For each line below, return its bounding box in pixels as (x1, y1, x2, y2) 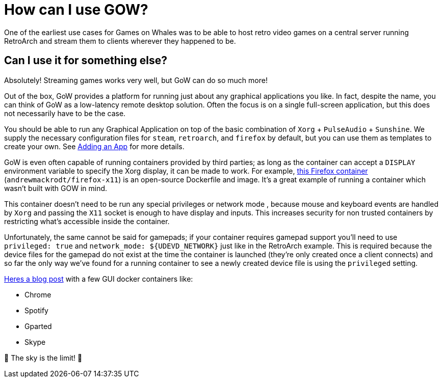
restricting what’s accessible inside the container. (4, 216, 170, 226)
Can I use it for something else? (4, 54, 167, 67)
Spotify (24, 306, 48, 315)
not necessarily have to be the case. (4, 108, 126, 118)
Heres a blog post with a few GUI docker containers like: (4, 274, 193, 283)
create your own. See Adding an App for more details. (4, 142, 185, 151)
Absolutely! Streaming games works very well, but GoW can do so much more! (4, 75, 268, 85)
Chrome (24, 290, 51, 299)
